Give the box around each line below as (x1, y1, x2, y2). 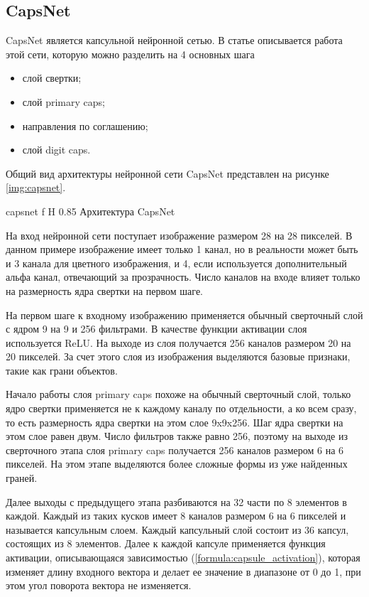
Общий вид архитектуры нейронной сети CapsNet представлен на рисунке (6, 166, 329, 181)
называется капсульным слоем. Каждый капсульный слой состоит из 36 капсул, (6, 522, 349, 537)
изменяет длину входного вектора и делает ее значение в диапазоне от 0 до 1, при (6, 564, 361, 579)
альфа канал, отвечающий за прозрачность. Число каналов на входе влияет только (6, 269, 360, 284)
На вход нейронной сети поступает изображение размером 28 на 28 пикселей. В (6, 227, 353, 242)
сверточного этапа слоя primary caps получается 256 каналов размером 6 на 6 (6, 442, 344, 457)
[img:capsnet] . (6, 180, 66, 195)
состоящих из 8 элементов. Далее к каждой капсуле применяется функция (6, 536, 326, 551)
